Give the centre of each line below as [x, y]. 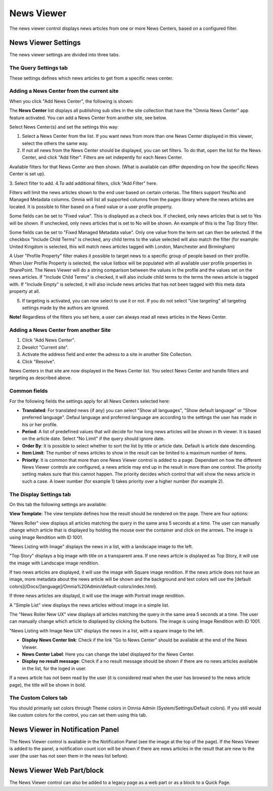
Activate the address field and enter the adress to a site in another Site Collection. [107, 354]
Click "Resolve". [39, 361]
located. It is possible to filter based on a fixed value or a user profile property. [91, 206]
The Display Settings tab [40, 494]
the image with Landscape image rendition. [54, 563]
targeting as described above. [40, 378]
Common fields [29, 391]
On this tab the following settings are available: [58, 504]
